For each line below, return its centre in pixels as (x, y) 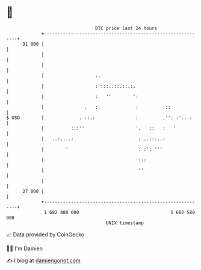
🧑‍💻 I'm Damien (25, 248)
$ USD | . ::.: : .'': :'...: (99, 118)
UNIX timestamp (125, 223)
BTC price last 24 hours (126, 28)
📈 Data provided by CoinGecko (45, 235)
